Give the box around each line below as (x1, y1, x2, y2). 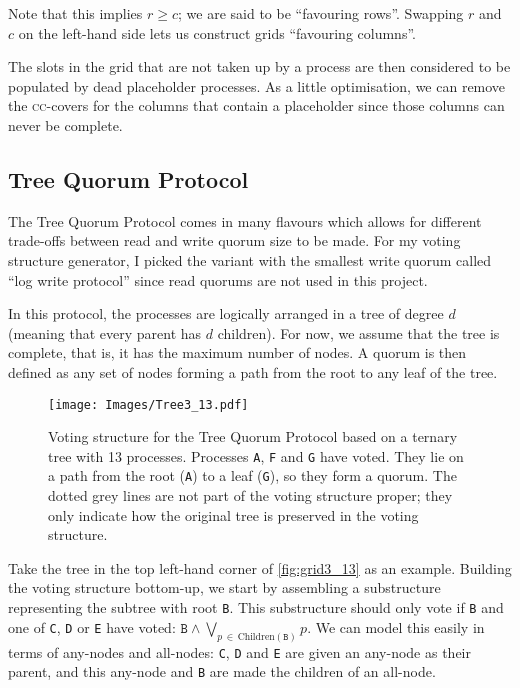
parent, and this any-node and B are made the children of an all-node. (8, 661, 436, 682)
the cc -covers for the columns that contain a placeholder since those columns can (8, 95, 505, 116)
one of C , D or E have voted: (8, 616, 176, 637)
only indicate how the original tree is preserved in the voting (48, 504, 419, 525)
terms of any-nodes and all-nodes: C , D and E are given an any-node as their (8, 641, 471, 662)
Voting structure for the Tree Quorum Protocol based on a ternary (48, 426, 458, 447)
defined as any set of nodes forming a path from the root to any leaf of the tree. (8, 361, 498, 382)
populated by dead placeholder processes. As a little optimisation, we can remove (8, 75, 506, 96)
